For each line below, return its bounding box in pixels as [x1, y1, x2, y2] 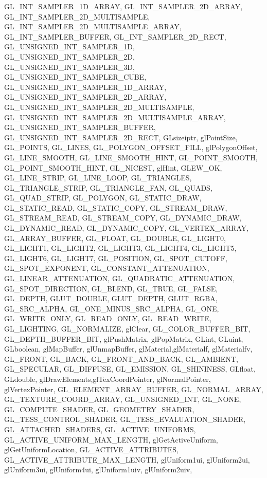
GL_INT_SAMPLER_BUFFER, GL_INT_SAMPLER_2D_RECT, [4, 31, 226, 42]
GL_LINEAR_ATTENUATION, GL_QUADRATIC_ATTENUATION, [4, 273, 235, 284]
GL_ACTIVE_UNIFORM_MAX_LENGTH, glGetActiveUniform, [4, 434, 218, 445]
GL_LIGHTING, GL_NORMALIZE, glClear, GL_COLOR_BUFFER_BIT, [4, 323, 251, 334]
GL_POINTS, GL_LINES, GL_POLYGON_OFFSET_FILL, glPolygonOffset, [4, 142, 258, 153]
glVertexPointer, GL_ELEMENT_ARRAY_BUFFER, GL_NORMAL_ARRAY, [4, 383, 263, 394]
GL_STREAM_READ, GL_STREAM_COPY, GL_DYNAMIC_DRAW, [4, 212, 242, 223]
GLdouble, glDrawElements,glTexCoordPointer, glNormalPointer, [4, 373, 211, 384]
